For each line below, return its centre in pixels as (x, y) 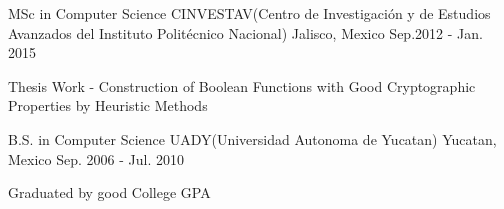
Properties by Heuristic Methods (108, 105)
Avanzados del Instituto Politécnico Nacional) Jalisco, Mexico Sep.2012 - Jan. (245, 32)
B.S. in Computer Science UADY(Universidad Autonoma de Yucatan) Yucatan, (252, 138)
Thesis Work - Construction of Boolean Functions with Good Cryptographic (242, 85)
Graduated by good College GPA (109, 192)
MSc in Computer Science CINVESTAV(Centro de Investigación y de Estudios (249, 13)
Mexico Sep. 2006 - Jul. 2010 (96, 158)
